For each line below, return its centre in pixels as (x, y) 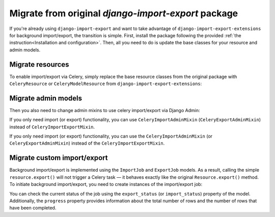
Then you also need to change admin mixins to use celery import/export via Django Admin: (105, 110)
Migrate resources (39, 64)
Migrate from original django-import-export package (124, 13)
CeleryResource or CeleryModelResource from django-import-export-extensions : (106, 84)
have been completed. (33, 208)
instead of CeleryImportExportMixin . (52, 127)
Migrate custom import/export (59, 158)
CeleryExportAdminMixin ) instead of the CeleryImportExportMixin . (87, 143)
